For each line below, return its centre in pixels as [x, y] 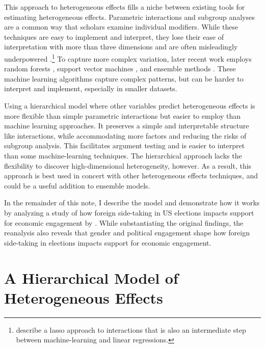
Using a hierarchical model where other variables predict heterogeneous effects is [130, 105]
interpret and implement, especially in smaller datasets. [91, 88]
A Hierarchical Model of [91, 277]
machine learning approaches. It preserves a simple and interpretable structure [127, 126]
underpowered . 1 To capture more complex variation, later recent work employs [128, 58]
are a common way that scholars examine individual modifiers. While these [121, 27]
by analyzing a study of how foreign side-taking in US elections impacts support [129, 212]
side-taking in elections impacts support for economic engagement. [108, 242]
